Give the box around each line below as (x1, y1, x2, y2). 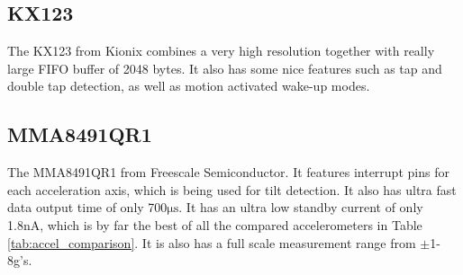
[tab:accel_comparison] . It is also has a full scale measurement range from (7, 233, 416, 252)
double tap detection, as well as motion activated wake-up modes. (7, 76, 370, 95)
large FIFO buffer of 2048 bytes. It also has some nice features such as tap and (7, 58, 442, 77)
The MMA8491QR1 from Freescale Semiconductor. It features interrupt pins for (7, 163, 449, 182)
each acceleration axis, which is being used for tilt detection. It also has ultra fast (7, 180, 457, 199)
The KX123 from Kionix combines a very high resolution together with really (7, 41, 435, 60)
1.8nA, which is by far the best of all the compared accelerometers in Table (7, 215, 422, 234)
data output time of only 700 (7, 198, 168, 217)
